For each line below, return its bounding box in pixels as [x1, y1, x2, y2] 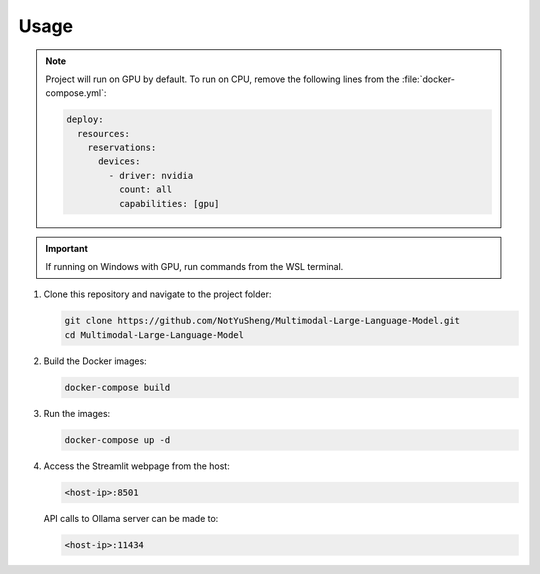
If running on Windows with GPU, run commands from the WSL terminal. [45, 261, 344, 273]
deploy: [66, 114, 104, 125]
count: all [118, 184, 173, 195]
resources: [76, 128, 130, 139]
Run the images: [43, 407, 111, 419]
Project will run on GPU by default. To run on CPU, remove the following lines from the [45, 73, 400, 85]
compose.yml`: [45, 87, 107, 99]
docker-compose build [64, 381, 171, 393]
